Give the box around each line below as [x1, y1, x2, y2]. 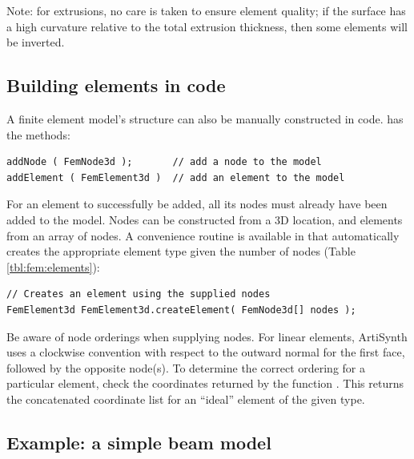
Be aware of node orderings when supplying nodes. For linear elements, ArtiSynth [6, 328, 408, 344]
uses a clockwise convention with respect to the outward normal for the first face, [6, 344, 405, 360]
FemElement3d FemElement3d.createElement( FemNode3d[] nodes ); [6, 304, 356, 316]
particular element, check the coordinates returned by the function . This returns [6, 375, 404, 392]
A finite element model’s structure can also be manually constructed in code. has [6, 110, 404, 127]
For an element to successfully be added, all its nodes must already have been [6, 195, 388, 212]
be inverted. [6, 34, 65, 50]
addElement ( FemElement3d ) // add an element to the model [6, 171, 345, 183]
